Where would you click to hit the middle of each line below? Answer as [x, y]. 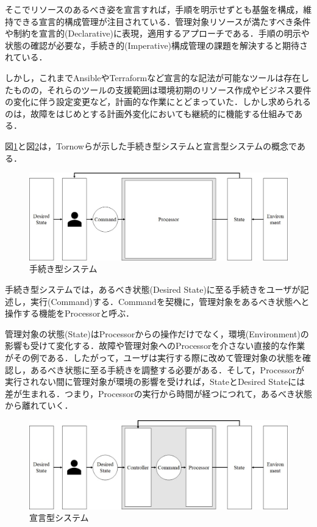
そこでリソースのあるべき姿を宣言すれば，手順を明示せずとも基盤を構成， [154, 9]
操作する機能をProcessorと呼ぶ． [70, 313]
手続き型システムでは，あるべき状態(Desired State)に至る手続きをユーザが [153, 289]
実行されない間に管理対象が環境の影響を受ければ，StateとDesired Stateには [155, 382]
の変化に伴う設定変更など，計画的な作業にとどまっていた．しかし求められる [158, 102]
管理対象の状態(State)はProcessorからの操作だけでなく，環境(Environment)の [157, 333]
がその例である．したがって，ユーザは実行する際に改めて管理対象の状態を [154, 357]
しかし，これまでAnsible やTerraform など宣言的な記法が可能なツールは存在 [153, 77]
